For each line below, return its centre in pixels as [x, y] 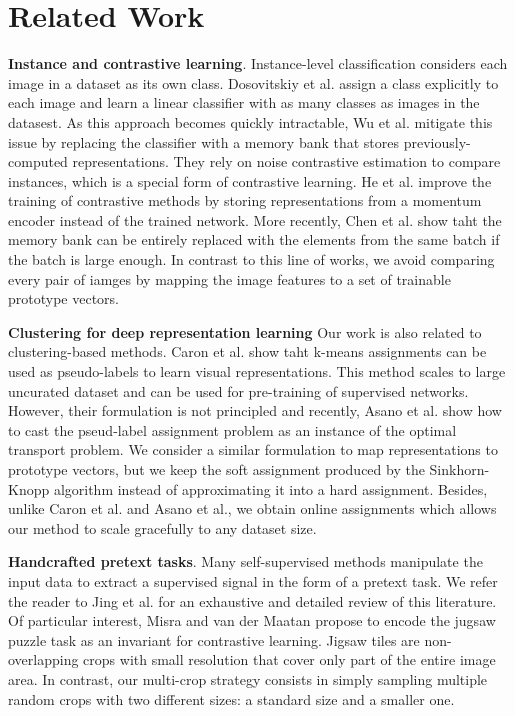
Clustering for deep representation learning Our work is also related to [245, 331]
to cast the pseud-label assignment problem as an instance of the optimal [232, 429]
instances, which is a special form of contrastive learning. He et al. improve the [250, 180]
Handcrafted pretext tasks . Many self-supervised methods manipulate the [245, 561]
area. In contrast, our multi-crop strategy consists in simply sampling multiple [248, 678]
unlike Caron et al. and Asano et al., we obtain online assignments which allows [252, 508]
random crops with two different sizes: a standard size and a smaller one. [231, 698]
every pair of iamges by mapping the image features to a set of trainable [229, 278]
